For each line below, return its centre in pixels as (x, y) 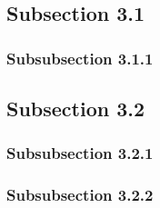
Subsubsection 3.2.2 (80, 195)
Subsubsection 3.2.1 (80, 153)
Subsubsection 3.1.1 (80, 58)
